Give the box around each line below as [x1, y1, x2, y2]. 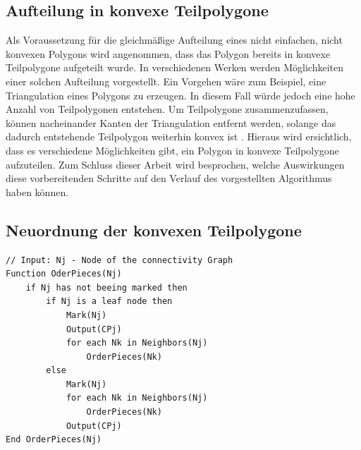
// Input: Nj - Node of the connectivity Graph [6, 255, 233, 265]
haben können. [6, 184, 69, 199]
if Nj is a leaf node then [46, 296, 173, 307]
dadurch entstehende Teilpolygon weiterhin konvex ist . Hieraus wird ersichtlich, [6, 129, 352, 144]
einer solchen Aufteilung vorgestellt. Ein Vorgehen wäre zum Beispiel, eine [6, 73, 326, 88]
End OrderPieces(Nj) [6, 434, 102, 445]
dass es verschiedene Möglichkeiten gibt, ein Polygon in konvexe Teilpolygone [6, 142, 339, 157]
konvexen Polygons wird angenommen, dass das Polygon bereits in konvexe [6, 46, 331, 61]
